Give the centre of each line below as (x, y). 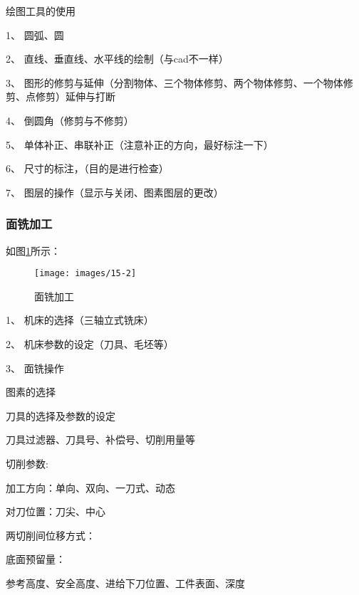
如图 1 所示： (33, 250)
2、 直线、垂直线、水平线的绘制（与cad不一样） (117, 59)
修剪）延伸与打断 (75, 96)
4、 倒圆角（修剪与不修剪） (70, 120)
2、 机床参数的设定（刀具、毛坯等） (90, 344)
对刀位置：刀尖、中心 (56, 511)
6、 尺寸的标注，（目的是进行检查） (87, 168)
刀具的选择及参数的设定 (61, 415)
